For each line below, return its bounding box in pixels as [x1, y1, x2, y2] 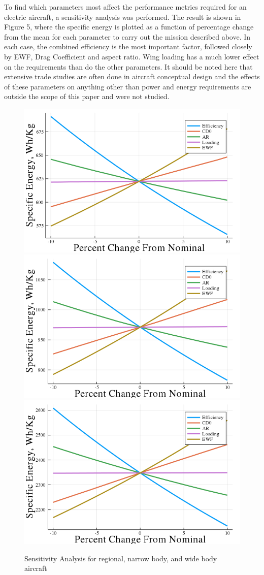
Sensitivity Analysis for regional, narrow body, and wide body [24, 553, 217, 563]
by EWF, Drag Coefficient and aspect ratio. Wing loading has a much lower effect [4, 51, 259, 61]
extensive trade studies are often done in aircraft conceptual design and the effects [4, 71, 260, 82]
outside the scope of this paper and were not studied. [4, 91, 170, 102]
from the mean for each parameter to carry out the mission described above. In [4, 31, 251, 42]
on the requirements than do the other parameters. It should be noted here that [4, 61, 253, 72]
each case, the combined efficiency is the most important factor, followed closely [4, 41, 252, 52]
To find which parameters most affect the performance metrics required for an [4, 2, 247, 12]
